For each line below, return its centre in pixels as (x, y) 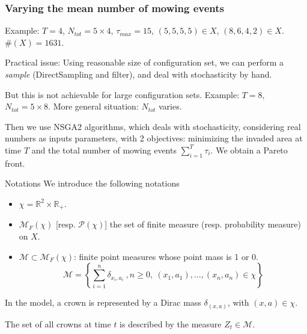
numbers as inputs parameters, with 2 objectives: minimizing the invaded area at (154, 138)
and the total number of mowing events (104, 150)
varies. (170, 106)
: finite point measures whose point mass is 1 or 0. (166, 256)
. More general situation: (93, 106)
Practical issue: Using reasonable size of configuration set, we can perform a (144, 62)
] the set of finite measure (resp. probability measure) (203, 224)
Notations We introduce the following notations (92, 183)
